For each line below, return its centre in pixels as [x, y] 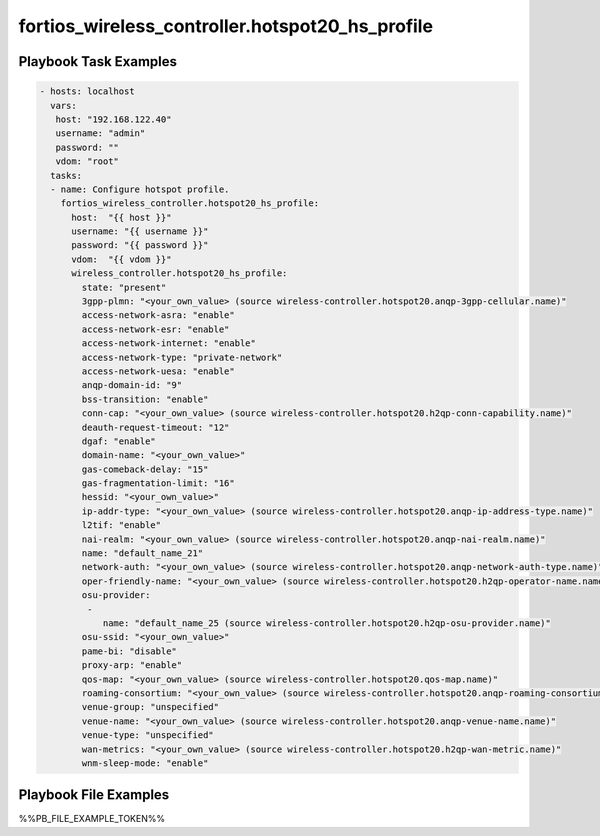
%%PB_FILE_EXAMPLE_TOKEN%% [91, 819]
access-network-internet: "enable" [169, 343]
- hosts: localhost [87, 91]
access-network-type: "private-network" [182, 357]
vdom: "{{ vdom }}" [121, 259]
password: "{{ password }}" [140, 245]
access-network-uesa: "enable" [158, 371]
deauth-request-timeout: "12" [155, 427]
